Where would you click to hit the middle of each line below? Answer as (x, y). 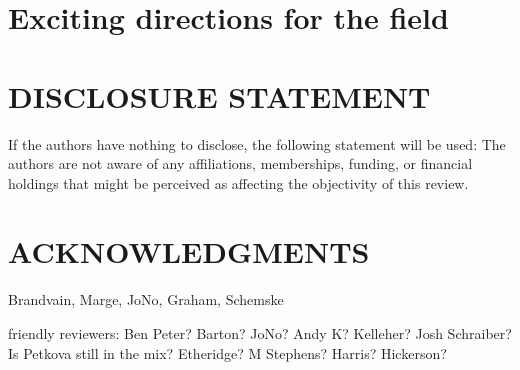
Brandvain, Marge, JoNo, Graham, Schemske (146, 299)
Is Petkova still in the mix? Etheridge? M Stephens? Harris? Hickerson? (227, 352)
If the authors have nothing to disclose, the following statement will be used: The (257, 143)
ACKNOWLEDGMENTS (189, 251)
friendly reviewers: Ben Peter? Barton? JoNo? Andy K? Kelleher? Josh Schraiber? (260, 333)
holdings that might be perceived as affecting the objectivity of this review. (238, 182)
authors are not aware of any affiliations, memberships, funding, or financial (240, 163)
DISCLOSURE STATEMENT (219, 95)
